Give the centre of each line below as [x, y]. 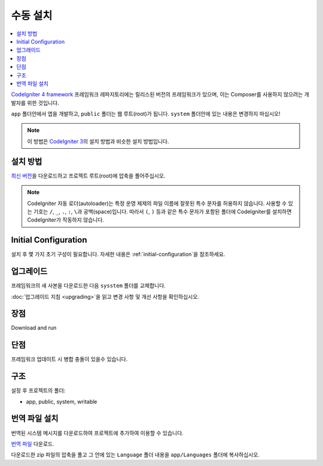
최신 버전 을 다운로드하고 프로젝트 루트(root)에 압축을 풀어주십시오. [88, 176]
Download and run [34, 328]
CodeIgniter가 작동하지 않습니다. [66, 220]
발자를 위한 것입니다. [35, 103]
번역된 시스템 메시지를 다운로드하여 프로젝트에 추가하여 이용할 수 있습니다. [97, 433]
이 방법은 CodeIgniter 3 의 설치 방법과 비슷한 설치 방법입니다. [98, 141]
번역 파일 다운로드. [33, 444]
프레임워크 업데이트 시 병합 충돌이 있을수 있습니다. [69, 359]
